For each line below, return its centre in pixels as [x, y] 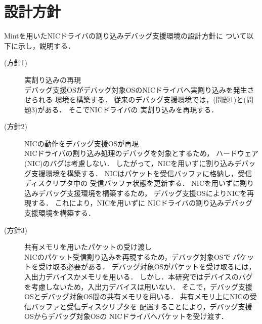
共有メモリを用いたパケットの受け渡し [88, 247]
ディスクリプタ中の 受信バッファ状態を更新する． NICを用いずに [132, 183]
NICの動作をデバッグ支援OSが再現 [82, 143]
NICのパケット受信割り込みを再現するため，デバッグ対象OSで [127, 256]
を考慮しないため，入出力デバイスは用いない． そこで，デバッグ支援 [138, 286]
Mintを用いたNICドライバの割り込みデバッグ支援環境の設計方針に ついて [125, 36]
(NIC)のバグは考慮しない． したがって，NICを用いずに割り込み [129, 163]
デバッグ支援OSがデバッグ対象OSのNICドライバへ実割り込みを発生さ [139, 89]
